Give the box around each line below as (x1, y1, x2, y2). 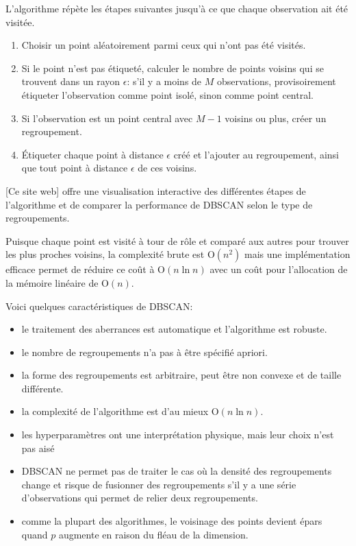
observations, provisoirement (217, 74, 336, 88)
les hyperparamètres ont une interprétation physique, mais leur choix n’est (21, 427, 334, 442)
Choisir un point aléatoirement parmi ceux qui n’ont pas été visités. (21, 38, 306, 52)
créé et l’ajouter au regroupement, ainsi (173, 147, 339, 161)
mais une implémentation (244, 247, 351, 261)
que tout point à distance (21, 161, 128, 175)
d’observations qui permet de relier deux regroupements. (21, 490, 258, 505)
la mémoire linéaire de (5, 275, 99, 289)
